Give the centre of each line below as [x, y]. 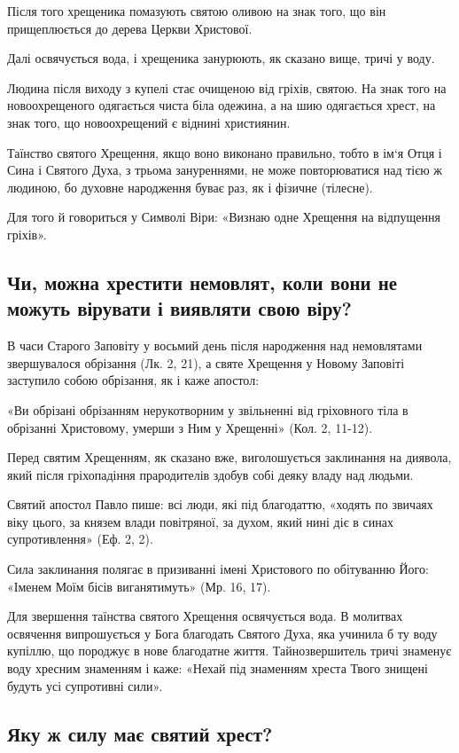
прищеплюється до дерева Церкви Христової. [130, 28]
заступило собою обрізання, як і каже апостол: [133, 380]
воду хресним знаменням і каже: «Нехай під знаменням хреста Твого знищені [218, 668]
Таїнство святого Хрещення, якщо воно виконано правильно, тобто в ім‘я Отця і [225, 152]
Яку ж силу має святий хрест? [140, 733]
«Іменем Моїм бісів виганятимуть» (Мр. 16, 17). [139, 586]
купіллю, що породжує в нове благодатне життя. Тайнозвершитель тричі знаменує [229, 651]
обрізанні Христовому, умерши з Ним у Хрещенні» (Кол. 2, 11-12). [190, 427]
